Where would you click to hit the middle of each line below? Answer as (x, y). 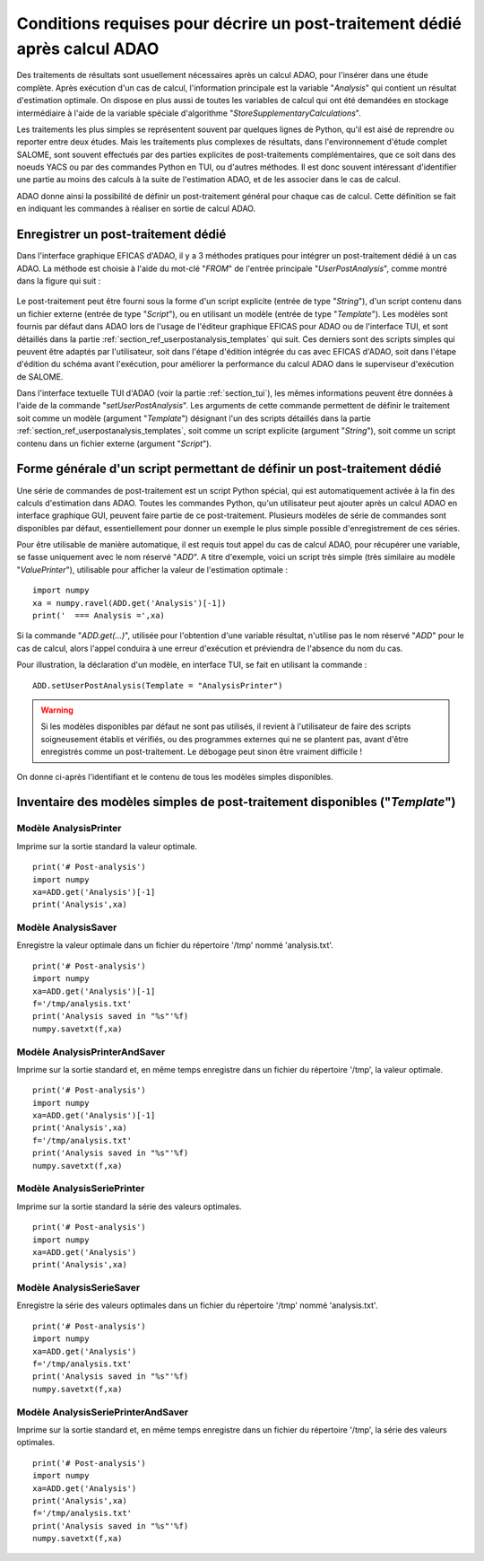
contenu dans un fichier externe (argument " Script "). (114, 443)
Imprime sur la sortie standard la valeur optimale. (107, 846)
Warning (57, 710)
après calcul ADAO (88, 48)
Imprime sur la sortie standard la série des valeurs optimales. (129, 1206)
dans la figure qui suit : (59, 281)
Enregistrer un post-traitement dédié (121, 235)
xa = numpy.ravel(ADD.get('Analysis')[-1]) (130, 603)
